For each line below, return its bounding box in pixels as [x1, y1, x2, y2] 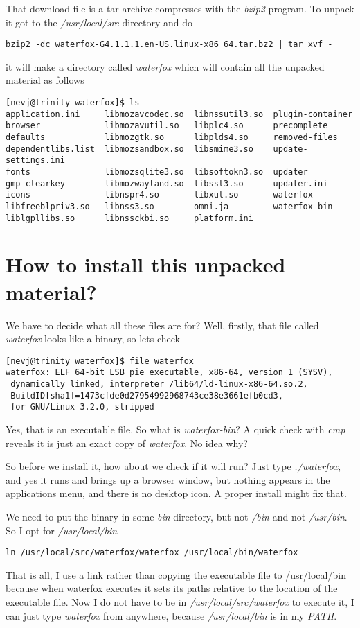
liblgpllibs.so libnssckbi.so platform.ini [6, 213, 253, 223]
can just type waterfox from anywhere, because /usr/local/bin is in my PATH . [6, 608, 337, 622]
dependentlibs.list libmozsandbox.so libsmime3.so [6, 143, 253, 154]
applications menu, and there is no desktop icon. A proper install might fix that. [6, 486, 347, 500]
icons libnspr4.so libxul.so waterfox [6, 190, 313, 200]
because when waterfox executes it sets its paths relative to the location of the [6, 581, 338, 595]
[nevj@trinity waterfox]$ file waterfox [6, 356, 195, 366]
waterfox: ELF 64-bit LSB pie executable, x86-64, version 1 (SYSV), [6, 367, 333, 378]
